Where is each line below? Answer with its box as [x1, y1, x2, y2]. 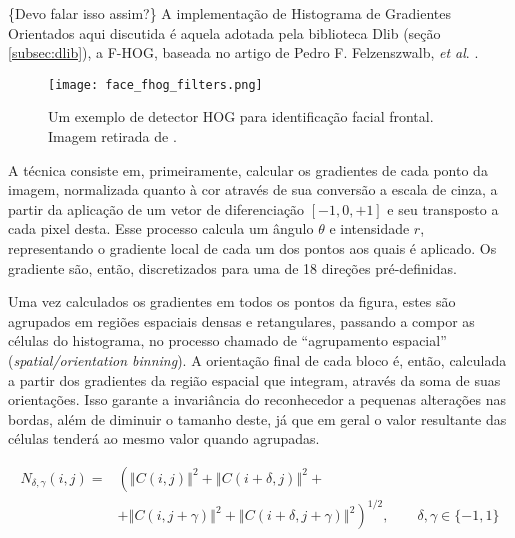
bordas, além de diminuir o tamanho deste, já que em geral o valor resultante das [8, 408, 507, 429]
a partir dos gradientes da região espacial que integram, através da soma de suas [8, 369, 501, 390]
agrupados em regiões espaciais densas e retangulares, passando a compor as [8, 310, 475, 331]
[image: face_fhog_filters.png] [48, 77, 263, 92]
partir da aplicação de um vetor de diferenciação [8, 198, 305, 219]
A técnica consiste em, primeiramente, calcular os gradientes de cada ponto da [8, 159, 488, 180]
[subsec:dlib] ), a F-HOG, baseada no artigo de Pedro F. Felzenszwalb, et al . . [8, 42, 479, 63]
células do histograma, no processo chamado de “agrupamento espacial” [8, 330, 447, 351]
